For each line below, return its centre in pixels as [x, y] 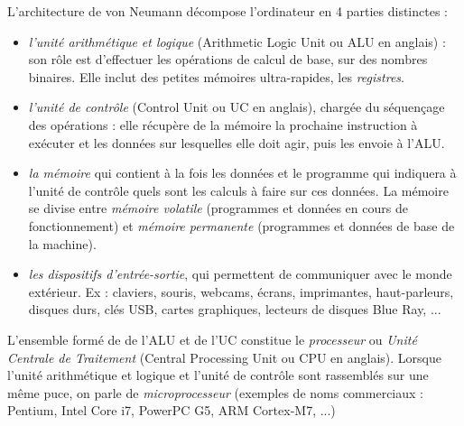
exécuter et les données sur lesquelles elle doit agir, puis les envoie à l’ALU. [237, 142]
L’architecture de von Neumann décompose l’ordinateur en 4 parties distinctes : [227, 11]
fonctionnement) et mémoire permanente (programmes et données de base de [241, 225]
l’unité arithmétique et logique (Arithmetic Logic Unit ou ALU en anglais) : [237, 41]
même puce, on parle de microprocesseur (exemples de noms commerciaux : [215, 392]
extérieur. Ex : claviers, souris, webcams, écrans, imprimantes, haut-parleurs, [241, 291]
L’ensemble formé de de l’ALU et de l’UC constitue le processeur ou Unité [212, 339]
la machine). [62, 243]
